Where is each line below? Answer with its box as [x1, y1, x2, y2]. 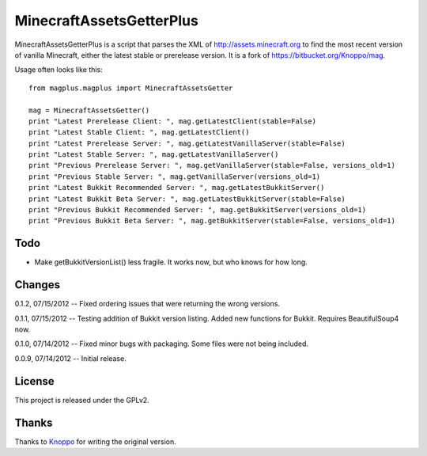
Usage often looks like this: [14, 65, 103, 74]
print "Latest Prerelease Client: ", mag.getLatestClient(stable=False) [28, 116, 316, 126]
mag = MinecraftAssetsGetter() [28, 105, 150, 115]
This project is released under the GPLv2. [14, 395, 149, 405]
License [14, 374, 55, 388]
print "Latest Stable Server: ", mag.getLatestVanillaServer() [28, 150, 279, 159]
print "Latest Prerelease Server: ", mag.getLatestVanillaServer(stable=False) [28, 139, 346, 148]
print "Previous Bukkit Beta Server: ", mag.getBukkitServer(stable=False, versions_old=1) [28, 216, 395, 226]
